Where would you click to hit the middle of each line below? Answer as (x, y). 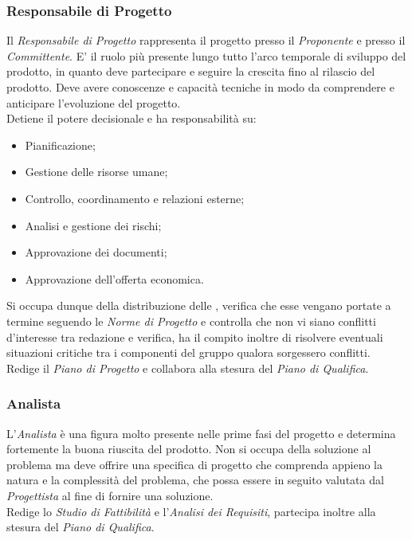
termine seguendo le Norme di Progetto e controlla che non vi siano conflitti (191, 321)
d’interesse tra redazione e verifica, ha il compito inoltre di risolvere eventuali (195, 337)
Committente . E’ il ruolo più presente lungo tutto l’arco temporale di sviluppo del (206, 55)
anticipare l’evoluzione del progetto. (94, 102)
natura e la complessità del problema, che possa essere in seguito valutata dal (195, 480)
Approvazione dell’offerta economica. (114, 278)
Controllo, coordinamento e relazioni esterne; (135, 198)
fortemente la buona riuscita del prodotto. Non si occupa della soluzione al (189, 449)
